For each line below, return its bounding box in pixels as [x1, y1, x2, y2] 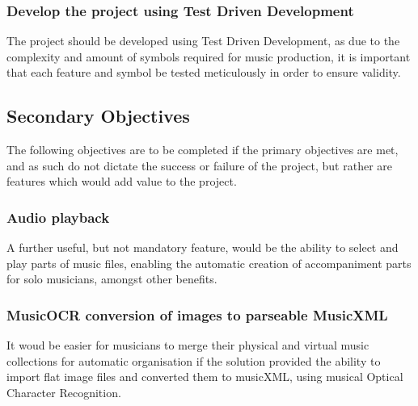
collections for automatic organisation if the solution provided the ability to [6, 352, 381, 369]
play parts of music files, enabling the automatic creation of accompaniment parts [6, 254, 412, 271]
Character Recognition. [6, 383, 121, 400]
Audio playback [6, 207, 110, 227]
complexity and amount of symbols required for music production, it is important [6, 48, 411, 65]
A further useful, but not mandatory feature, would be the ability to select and [6, 239, 399, 256]
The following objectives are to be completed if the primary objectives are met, [6, 141, 399, 158]
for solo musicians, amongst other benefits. [6, 270, 217, 287]
